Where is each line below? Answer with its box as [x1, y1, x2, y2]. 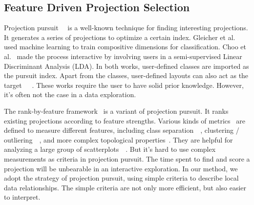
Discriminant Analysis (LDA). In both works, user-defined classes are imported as [4, 61, 249, 71]
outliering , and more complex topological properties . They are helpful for [4, 134, 233, 144]
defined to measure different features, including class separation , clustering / [4, 125, 239, 135]
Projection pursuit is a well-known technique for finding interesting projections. [4, 22, 248, 33]
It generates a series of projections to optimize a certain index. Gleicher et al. [4, 32, 235, 42]
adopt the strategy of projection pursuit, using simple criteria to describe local [4, 173, 239, 183]
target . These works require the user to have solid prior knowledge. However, [4, 80, 244, 90]
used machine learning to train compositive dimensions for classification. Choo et [4, 41, 247, 52]
